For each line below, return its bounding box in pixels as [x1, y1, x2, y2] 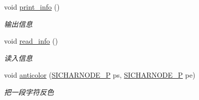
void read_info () [4, 36, 58, 46]
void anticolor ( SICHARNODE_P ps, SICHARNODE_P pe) [4, 70, 195, 80]
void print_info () [4, 2, 60, 12]
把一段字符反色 [4, 86, 54, 97]
